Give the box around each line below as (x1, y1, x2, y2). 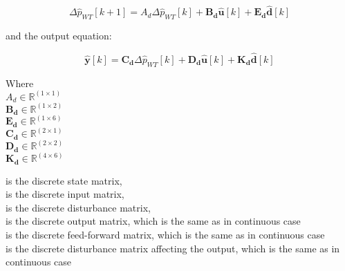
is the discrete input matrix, (6, 187, 124, 201)
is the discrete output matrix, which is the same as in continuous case (6, 214, 301, 228)
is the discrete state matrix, (6, 173, 122, 187)
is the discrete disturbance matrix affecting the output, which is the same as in (6, 241, 340, 255)
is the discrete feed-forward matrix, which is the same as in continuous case (6, 227, 325, 241)
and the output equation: (6, 28, 112, 43)
